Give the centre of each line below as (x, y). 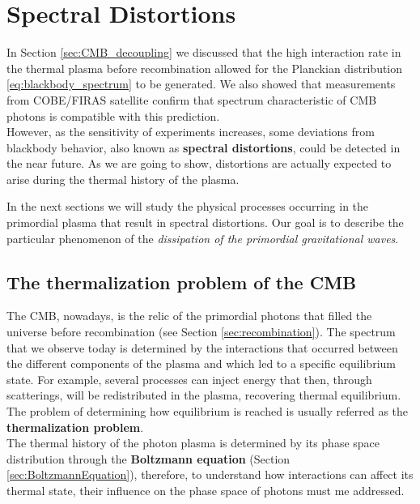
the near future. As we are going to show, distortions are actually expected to (199, 163)
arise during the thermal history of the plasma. (123, 179)
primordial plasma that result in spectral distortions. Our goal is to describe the (205, 222)
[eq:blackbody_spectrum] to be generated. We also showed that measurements (201, 84)
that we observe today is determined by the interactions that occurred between (202, 347)
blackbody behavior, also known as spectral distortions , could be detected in (204, 147)
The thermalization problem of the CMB (182, 282)
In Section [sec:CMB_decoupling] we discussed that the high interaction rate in (204, 52)
